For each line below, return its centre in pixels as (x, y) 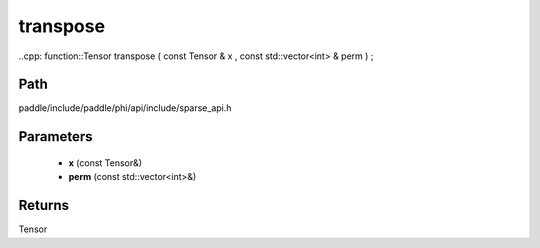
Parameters (55, 136)
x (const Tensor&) (105, 162)
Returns (44, 205)
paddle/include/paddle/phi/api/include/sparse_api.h (125, 108)
